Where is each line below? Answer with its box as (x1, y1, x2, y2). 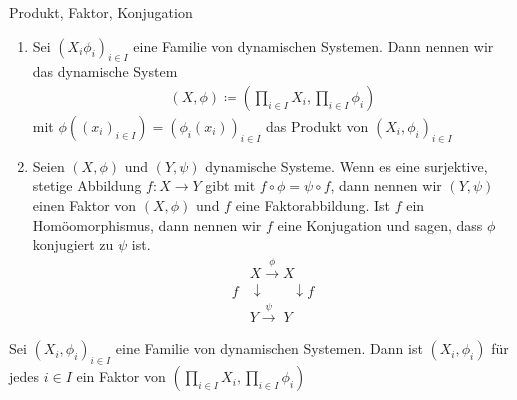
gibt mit (205, 175, 256, 196)
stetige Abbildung (32, 175, 142, 196)
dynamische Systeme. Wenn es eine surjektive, (205, 155, 488, 176)
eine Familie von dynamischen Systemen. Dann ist (115, 338, 423, 359)
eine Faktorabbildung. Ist (235, 195, 390, 215)
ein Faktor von (76, 366, 166, 387)
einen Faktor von (32, 195, 137, 215)
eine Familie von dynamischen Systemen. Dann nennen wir (133, 35, 494, 56)
